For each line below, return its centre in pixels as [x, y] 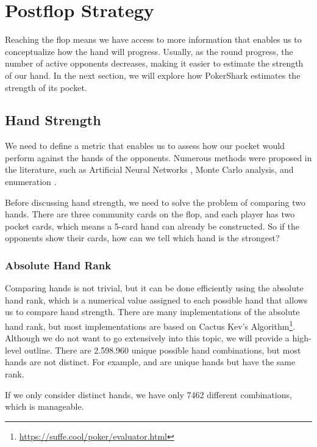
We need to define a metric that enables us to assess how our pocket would [145, 146]
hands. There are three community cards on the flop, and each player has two [150, 214]
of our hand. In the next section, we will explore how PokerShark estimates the [153, 75]
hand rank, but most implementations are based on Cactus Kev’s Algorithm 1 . [150, 325]
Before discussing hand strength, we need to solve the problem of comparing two [155, 202]
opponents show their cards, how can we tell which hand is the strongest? [142, 238]
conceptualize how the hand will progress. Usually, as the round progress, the [149, 51]
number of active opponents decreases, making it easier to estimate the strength [154, 63]
